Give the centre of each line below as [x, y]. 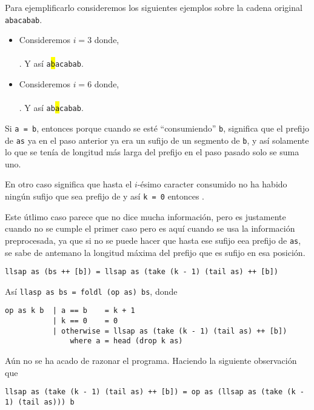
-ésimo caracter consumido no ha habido [212, 184]
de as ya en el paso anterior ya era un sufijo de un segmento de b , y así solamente [157, 140]
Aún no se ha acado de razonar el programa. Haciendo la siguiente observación [151, 361]
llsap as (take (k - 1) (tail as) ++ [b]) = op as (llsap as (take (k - [155, 392]
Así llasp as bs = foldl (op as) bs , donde [91, 291]
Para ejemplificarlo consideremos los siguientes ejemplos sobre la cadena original [154, 7]
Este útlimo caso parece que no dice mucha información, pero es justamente [145, 216]
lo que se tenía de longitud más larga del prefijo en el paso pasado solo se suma [152, 152]
